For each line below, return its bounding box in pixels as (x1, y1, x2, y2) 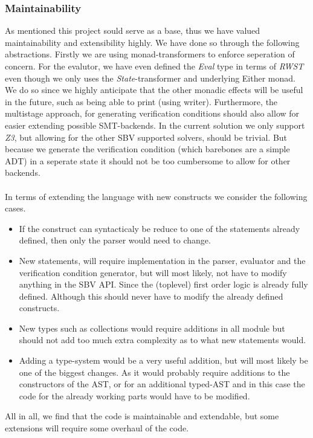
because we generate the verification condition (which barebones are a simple (5, 143, 290, 155)
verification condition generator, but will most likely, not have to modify (19, 266, 287, 279)
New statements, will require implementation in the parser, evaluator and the (19, 254, 306, 266)
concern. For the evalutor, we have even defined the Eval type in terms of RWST (5, 60, 304, 72)
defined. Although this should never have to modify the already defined (19, 289, 283, 302)
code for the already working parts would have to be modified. (19, 389, 250, 402)
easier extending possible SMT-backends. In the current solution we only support (5, 118, 305, 131)
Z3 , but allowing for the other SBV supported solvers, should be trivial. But (5, 130, 288, 143)
